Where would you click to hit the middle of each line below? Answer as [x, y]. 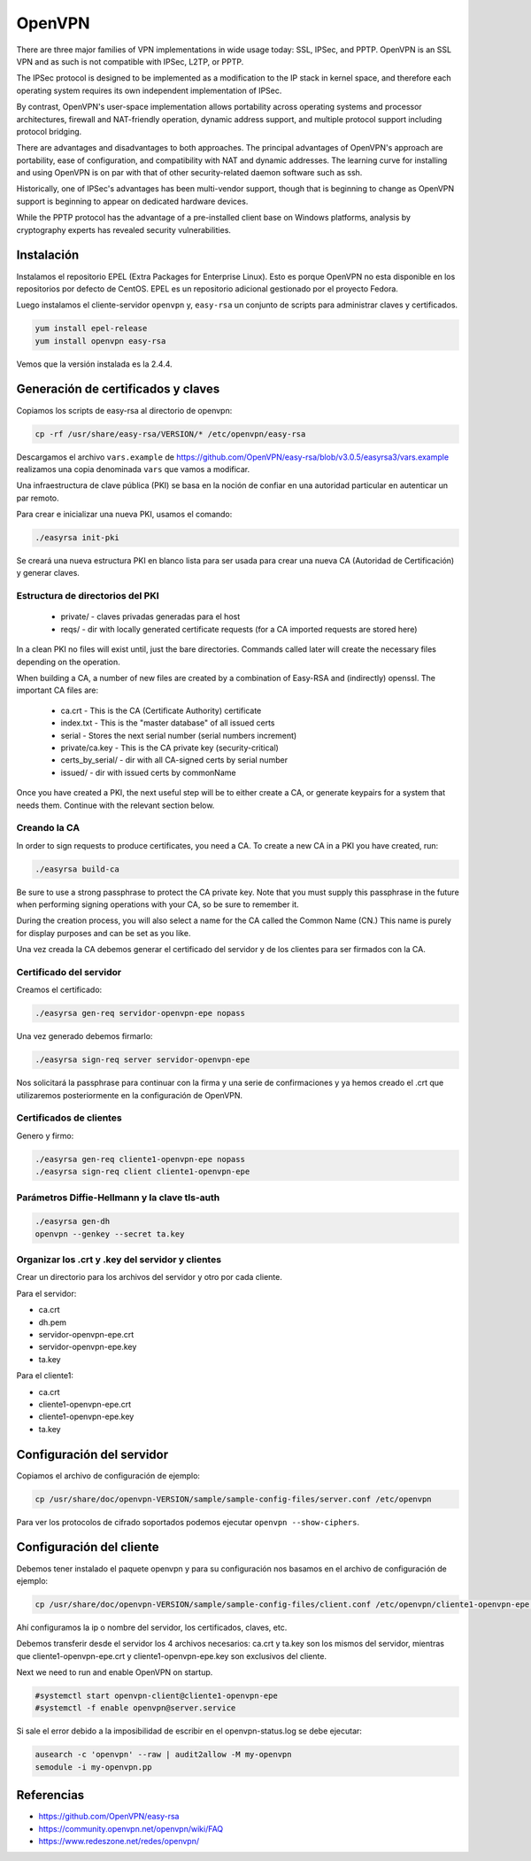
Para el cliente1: [45, 1376]
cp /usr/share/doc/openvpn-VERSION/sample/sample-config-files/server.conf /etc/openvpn [234, 1499]
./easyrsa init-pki [77, 538]
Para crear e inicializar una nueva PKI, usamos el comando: [124, 515]
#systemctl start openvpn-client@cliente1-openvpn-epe [156, 1696]
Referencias [50, 1795]
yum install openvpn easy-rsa [100, 341]
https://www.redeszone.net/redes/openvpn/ [119, 1842]
